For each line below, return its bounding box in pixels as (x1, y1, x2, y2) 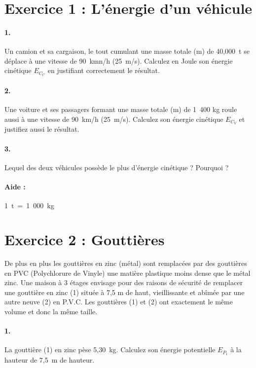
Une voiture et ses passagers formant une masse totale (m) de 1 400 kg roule (4, 104, 237, 114)
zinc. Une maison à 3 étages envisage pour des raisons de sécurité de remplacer (4, 277, 243, 288)
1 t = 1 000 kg (4, 200, 54, 211)
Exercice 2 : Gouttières (4, 229, 165, 250)
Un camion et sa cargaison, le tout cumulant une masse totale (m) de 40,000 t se (4, 46, 250, 56)
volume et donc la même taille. (4, 306, 98, 316)
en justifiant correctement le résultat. (47, 65, 160, 75)
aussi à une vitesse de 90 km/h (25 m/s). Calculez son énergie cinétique (4, 113, 223, 124)
